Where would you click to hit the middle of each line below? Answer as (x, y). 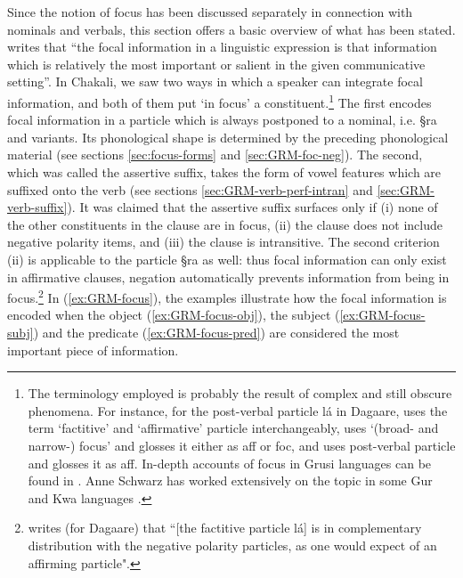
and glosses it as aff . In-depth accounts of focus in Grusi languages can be (230, 463)
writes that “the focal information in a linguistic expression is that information (222, 47)
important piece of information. (93, 350)
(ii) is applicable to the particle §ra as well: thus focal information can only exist (227, 259)
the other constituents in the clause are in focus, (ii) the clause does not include (225, 224)
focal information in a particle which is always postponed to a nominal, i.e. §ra (222, 120)
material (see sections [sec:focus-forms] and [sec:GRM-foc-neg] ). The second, (215, 155)
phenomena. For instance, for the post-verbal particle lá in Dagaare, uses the (238, 410)
